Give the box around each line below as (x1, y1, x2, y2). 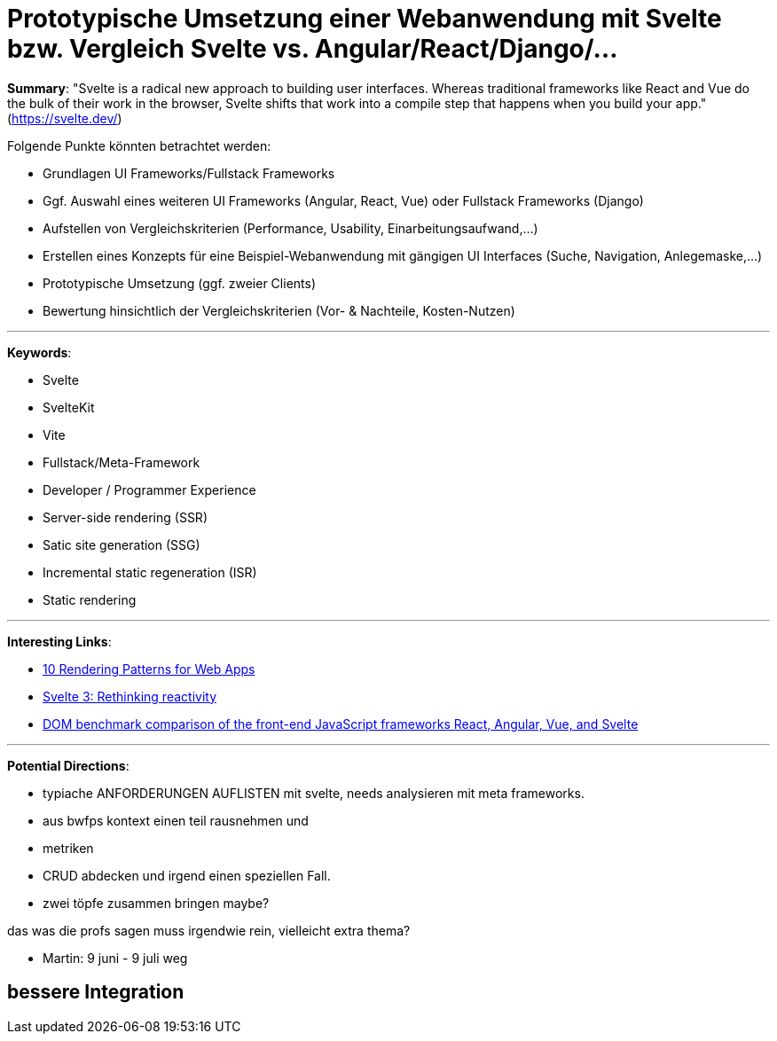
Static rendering (43, 591, 137, 607)
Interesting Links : (7, 633, 112, 649)
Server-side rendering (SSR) (43, 509, 208, 525)
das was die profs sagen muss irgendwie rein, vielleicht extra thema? (7, 922, 411, 938)
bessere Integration (7, 981, 184, 1004)
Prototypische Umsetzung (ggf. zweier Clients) (43, 275, 316, 291)
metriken (43, 840, 94, 856)
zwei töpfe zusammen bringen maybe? (43, 895, 270, 911)
